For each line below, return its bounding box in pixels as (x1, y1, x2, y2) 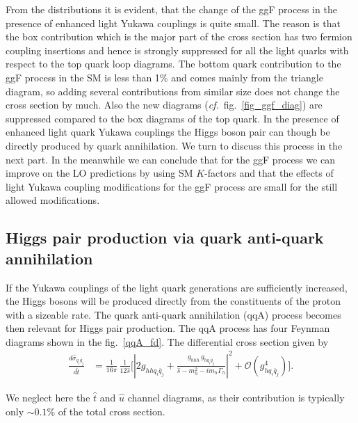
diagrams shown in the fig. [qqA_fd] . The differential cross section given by (6, 334, 329, 349)
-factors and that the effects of (204, 166, 334, 180)
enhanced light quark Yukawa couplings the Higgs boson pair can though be (6, 125, 330, 139)
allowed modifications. (6, 193, 100, 207)
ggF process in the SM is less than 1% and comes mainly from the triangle (6, 70, 323, 84)
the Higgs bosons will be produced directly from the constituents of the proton (6, 294, 341, 308)
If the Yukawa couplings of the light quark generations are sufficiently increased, (6, 280, 348, 294)
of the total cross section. (58, 404, 165, 418)
